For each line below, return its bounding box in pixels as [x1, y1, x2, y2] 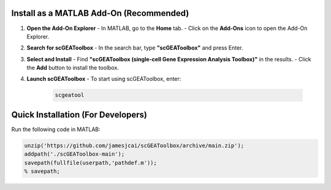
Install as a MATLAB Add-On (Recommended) [11, 8, 189, 18]
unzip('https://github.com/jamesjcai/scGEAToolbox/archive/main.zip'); [24, 142, 245, 149]
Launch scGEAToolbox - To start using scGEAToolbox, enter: [26, 75, 181, 83]
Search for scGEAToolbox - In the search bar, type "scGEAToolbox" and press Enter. [26, 44, 243, 51]
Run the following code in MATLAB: [11, 126, 101, 133]
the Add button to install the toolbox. [26, 64, 120, 72]
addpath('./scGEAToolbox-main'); [24, 151, 125, 158]
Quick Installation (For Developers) [11, 109, 147, 120]
